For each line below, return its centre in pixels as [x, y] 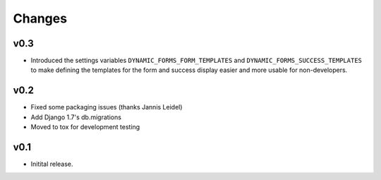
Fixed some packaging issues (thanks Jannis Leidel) [107, 107]
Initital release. [52, 164]
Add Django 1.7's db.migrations [76, 117]
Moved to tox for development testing [85, 127]
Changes [40, 18]
